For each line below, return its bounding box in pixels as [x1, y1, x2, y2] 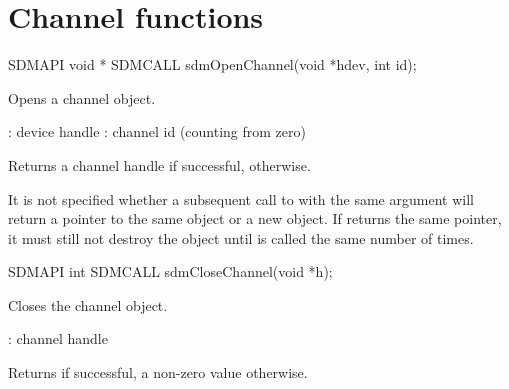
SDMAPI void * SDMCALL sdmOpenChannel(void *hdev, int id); [8, 54, 417, 75]
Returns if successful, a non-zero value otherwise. [8, 362, 308, 383]
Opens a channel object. [8, 87, 156, 108]
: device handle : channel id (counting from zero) [8, 121, 306, 142]
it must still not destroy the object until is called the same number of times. [8, 227, 474, 248]
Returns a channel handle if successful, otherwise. [8, 154, 311, 175]
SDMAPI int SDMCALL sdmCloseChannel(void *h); [8, 261, 333, 282]
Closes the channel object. [8, 294, 168, 315]
